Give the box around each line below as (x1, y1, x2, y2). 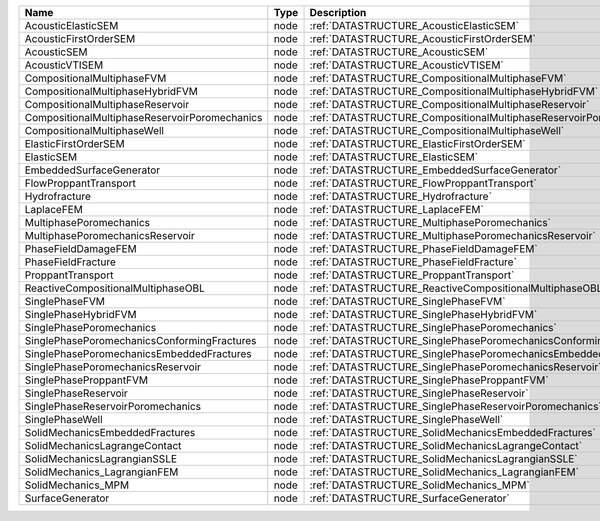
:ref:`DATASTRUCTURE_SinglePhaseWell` (309, 413, 504, 426)
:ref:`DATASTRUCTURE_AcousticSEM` (309, 45, 489, 59)
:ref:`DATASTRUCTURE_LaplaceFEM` (309, 203, 484, 216)
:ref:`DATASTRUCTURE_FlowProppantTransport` (309, 176, 537, 190)
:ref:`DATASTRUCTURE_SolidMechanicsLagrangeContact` (309, 439, 583, 452)
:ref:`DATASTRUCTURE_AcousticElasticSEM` (309, 19, 520, 32)
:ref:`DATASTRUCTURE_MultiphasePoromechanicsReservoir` (309, 229, 596, 242)
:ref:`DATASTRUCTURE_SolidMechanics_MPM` (309, 478, 530, 492)
